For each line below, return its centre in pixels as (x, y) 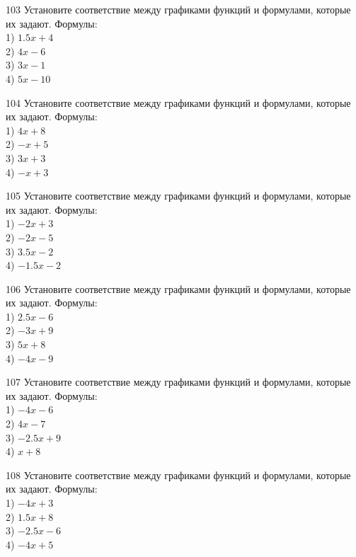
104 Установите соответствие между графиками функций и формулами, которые (178, 102)
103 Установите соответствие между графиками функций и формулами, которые (178, 9)
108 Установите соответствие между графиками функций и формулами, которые (178, 475)
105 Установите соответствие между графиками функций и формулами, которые (178, 196)
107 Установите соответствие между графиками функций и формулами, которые (178, 382)
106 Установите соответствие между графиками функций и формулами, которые (178, 288)
